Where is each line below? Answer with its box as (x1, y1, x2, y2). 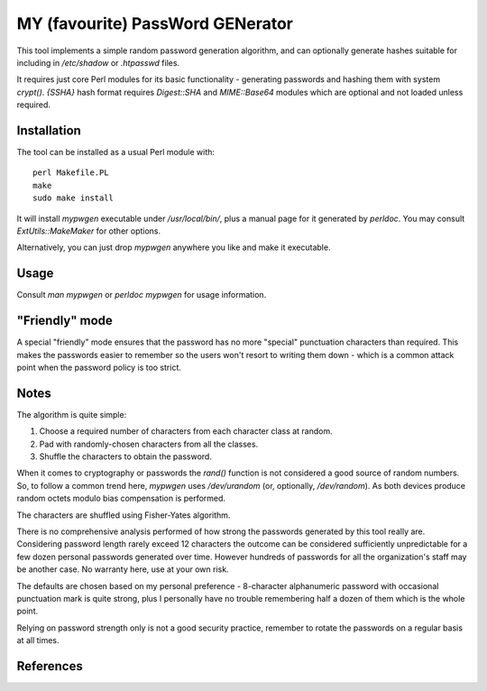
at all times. (16, 635, 60, 646)
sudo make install (32, 193, 115, 203)
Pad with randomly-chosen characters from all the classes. (39, 438, 259, 449)
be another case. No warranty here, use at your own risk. (16, 564, 229, 575)
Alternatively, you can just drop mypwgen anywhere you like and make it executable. (16, 242, 331, 253)
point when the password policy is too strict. (16, 362, 182, 373)
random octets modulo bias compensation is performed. (16, 493, 225, 504)
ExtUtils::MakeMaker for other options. (16, 226, 161, 236)
